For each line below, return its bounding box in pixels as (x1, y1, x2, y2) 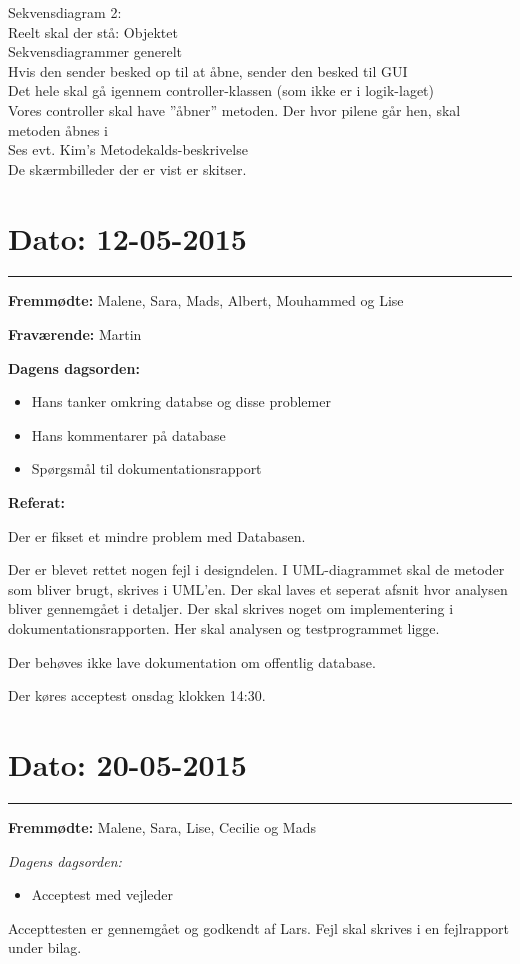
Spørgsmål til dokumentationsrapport (31, 458, 262, 479)
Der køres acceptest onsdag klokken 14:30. (8, 685, 266, 706)
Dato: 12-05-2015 (8, 217, 247, 258)
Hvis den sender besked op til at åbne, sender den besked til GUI (8, 60, 408, 81)
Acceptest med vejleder (31, 884, 174, 905)
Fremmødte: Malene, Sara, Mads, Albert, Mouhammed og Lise (8, 290, 404, 311)
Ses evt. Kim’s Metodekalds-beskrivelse (8, 139, 248, 160)
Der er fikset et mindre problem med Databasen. (8, 525, 306, 546)
